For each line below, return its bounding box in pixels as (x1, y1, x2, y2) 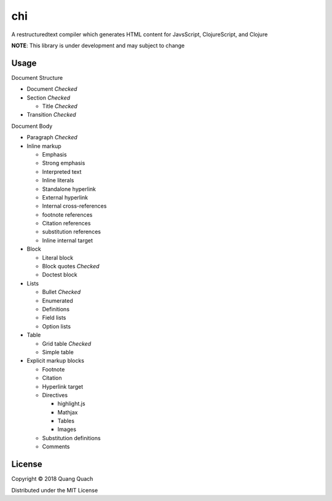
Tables (57, 417, 75, 425)
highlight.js (57, 400, 85, 408)
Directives (42, 391, 68, 398)
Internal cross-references (42, 203, 107, 210)
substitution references (42, 228, 101, 236)
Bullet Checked (42, 289, 81, 296)
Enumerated (42, 297, 73, 304)
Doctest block (42, 271, 78, 279)
